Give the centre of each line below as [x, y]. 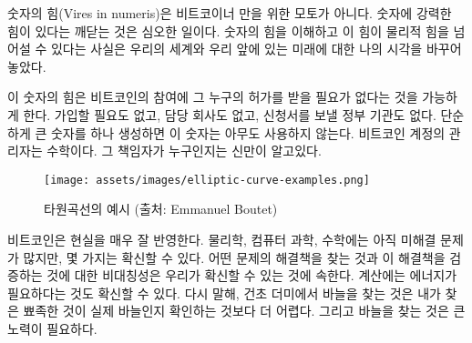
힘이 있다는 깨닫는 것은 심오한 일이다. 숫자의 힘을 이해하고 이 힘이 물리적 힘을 [228, 30]
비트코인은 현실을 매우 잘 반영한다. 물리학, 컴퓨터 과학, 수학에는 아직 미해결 [222, 239]
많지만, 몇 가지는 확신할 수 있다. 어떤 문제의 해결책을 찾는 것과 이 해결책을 [234, 257]
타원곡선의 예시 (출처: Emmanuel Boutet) [161, 209]
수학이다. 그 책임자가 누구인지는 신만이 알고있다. [184, 151]
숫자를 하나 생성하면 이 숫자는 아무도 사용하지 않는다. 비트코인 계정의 [248, 132]
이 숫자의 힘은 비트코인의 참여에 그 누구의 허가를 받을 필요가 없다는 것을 [213, 97]
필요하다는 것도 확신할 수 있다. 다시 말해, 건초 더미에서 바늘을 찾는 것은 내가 [224, 293]
